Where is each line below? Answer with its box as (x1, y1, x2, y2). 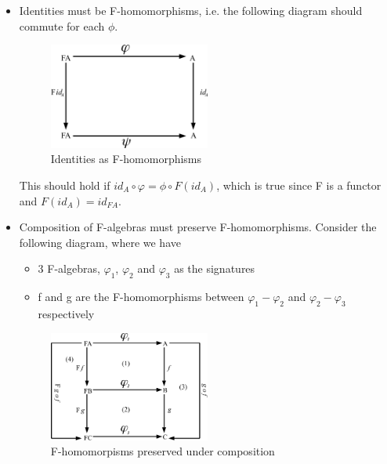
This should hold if (19, 176, 110, 193)
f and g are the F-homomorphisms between (38, 288, 244, 305)
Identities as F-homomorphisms (50, 150, 202, 167)
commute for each (19, 17, 105, 34)
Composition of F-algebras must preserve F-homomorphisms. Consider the (19, 219, 377, 235)
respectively (38, 305, 95, 321)
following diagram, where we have (19, 234, 181, 250)
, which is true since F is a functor (216, 176, 382, 193)
